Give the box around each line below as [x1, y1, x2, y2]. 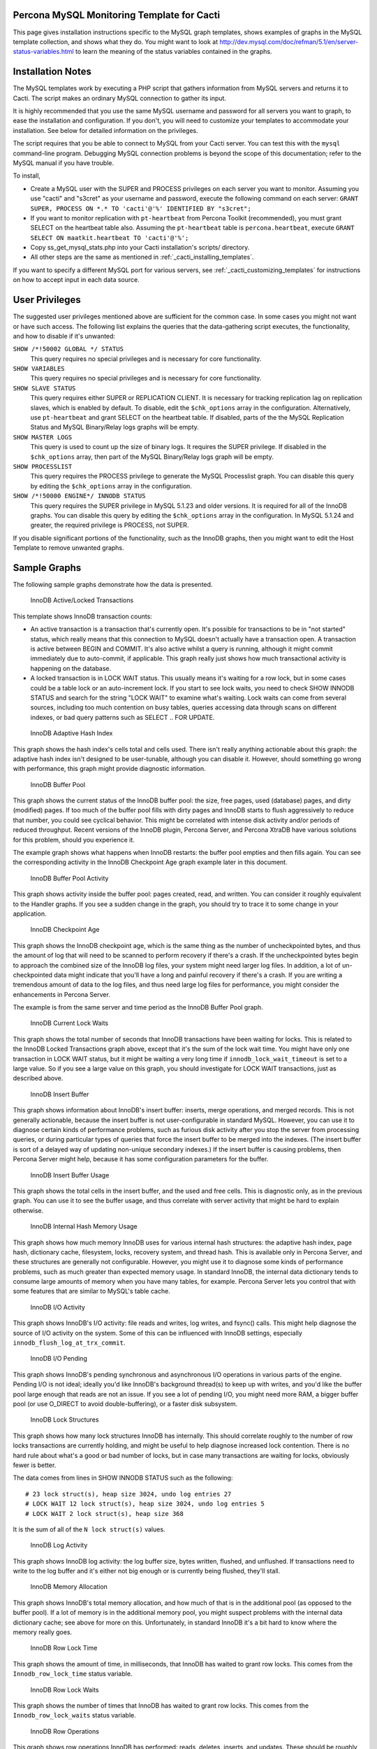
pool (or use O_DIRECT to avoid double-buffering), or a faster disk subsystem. [13, 1399, 237, 1408]
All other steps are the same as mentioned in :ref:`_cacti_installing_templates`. [30, 253, 254, 262]
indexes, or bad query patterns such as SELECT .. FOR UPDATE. [30, 713, 215, 721]
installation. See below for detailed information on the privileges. [13, 126, 198, 134]
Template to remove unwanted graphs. [13, 544, 125, 552]
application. [13, 909, 47, 918]
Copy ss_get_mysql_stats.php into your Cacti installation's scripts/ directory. [30, 243, 250, 252]
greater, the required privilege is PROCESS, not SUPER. [30, 521, 189, 530]
